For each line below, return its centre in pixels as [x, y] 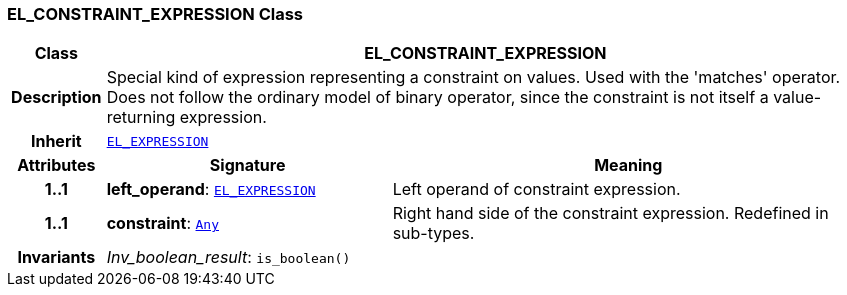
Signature [247, 165]
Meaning [628, 165]
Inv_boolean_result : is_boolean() [228, 257]
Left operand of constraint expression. [536, 189]
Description [56, 97]
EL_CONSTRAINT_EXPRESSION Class [155, 14]
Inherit [56, 141]
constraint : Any [162, 223]
